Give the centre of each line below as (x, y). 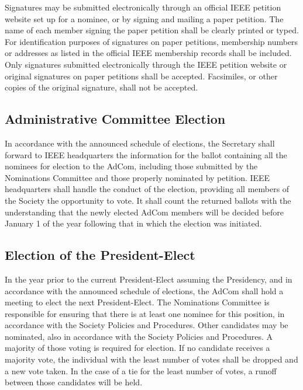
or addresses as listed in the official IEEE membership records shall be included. (148, 53)
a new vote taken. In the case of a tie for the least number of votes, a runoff (141, 370)
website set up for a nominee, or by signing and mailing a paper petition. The (144, 18)
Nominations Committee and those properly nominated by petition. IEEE (137, 177)
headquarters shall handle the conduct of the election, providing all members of (147, 189)
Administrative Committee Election (115, 119)
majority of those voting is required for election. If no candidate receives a (137, 348)
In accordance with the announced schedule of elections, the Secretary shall (140, 143)
